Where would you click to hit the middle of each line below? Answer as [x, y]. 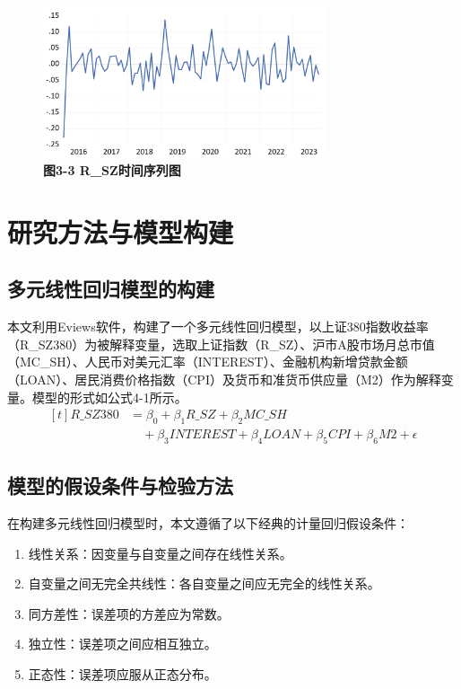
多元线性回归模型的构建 [111, 289]
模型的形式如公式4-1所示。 [109, 397]
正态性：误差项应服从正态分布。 [122, 673]
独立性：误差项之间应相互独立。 [122, 644]
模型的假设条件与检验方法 [120, 486]
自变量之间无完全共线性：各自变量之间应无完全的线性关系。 [204, 583]
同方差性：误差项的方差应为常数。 [129, 613]
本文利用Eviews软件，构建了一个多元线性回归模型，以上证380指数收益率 [218, 327]
